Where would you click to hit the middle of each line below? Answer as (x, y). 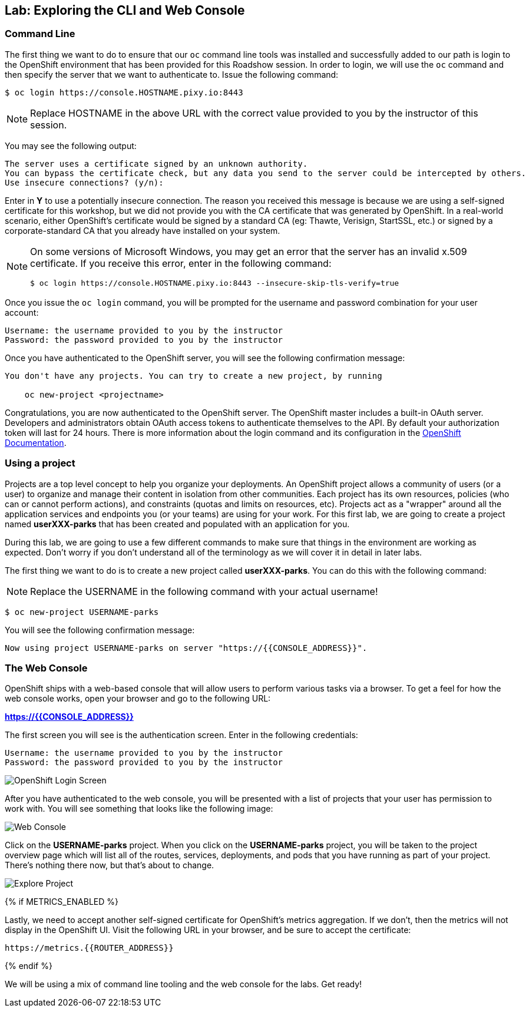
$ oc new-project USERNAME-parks (82, 612)
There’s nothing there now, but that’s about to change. (110, 865)
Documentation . (36, 442)
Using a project (40, 463)
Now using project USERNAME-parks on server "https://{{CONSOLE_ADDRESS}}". (186, 648)
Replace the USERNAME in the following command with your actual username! (204, 591)
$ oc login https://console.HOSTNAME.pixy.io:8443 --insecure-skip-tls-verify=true (215, 283)
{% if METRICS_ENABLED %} (62, 902)
